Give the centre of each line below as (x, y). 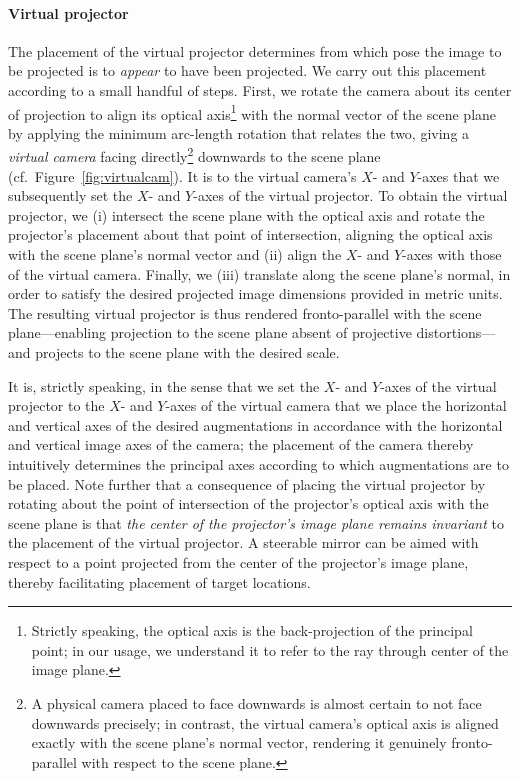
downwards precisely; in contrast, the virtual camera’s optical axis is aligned (265, 722)
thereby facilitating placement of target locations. (159, 581)
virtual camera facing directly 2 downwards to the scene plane (194, 155)
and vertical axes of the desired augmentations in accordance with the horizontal (255, 424)
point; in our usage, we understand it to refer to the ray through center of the (270, 649)
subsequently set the (70, 195)
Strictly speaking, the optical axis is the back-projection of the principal (252, 630)
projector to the (56, 405)
